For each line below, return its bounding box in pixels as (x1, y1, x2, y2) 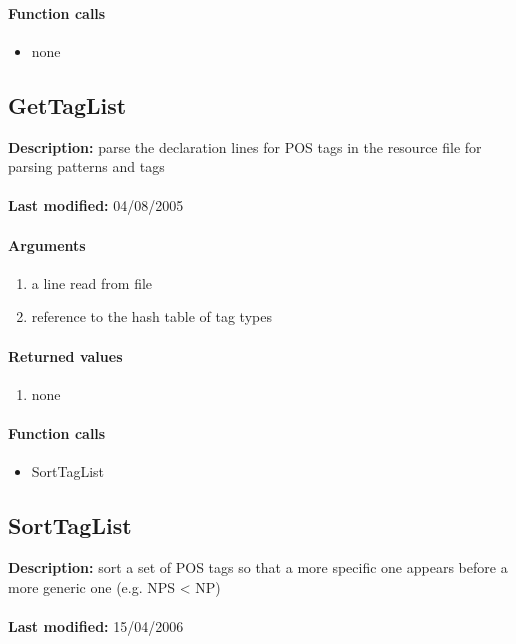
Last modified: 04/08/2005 (8, 195, 184, 216)
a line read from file (31, 272, 153, 293)
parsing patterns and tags (8, 156, 165, 177)
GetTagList (8, 89, 127, 120)
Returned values (8, 345, 123, 366)
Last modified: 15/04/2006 (8, 615, 184, 636)
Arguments (8, 234, 86, 255)
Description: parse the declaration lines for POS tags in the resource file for (8, 136, 482, 157)
